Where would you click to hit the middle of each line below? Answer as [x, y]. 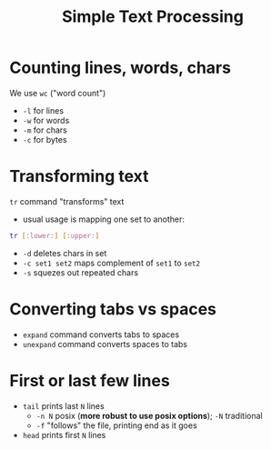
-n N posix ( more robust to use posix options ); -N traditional [149, 415]
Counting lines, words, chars [120, 68]
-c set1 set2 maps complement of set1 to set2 [111, 263]
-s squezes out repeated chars [80, 272]
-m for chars [45, 130]
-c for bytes [45, 139]
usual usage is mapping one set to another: [103, 219]
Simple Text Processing [153, 17]
